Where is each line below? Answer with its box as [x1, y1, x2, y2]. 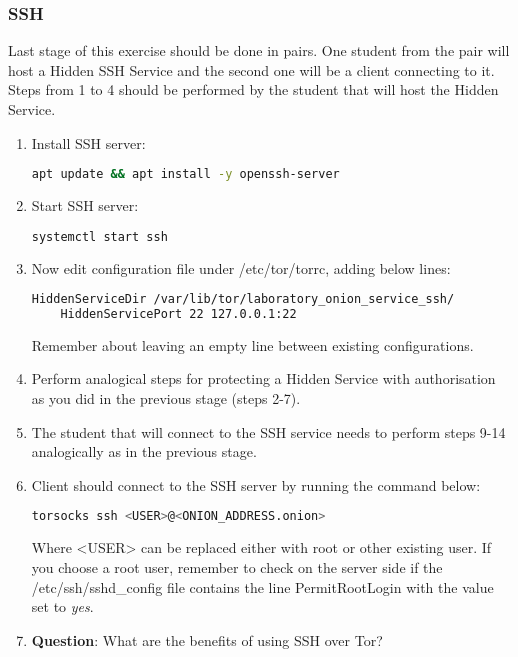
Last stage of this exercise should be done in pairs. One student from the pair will [8, 40, 510, 61]
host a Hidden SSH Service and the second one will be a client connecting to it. [8, 59, 495, 80]
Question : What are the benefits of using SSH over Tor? [31, 629, 383, 650]
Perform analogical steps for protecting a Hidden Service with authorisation [31, 368, 496, 389]
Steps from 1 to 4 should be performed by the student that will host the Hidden [8, 79, 499, 100]
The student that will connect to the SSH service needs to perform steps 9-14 [31, 421, 506, 442]
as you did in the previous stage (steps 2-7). [31, 388, 301, 409]
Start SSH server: [31, 195, 139, 216]
